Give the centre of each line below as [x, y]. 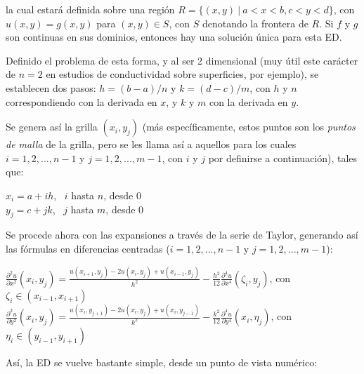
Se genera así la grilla [52, 127]
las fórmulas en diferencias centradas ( [88, 248]
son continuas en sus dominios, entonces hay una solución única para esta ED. [174, 37]
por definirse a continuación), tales [283, 158]
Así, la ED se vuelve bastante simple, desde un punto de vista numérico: [162, 362]
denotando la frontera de [255, 23]
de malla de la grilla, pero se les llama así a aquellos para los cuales [151, 144]
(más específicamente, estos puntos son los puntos [249, 127]
